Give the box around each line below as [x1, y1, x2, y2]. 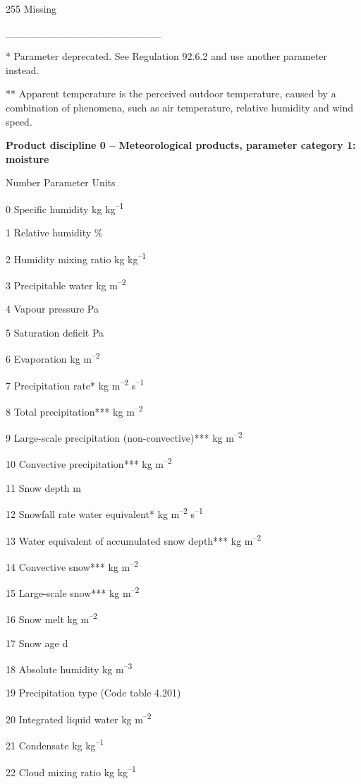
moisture [6, 151, 49, 166]
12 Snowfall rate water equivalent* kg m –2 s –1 [6, 505, 203, 521]
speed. [6, 114, 32, 128]
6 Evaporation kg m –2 [6, 349, 100, 366]
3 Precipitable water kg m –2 [6, 276, 126, 292]
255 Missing [6, 1, 57, 16]
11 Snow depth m [6, 480, 81, 495]
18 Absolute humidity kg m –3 [6, 660, 133, 676]
